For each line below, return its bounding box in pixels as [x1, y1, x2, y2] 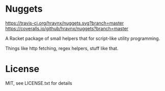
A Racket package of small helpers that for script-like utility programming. [5, 35, 160, 41]
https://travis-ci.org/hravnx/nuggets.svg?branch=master [5, 20, 124, 26]
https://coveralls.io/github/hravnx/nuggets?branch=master [5, 25, 129, 31]
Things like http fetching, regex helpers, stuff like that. [5, 45, 119, 51]
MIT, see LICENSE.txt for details [5, 80, 72, 86]
